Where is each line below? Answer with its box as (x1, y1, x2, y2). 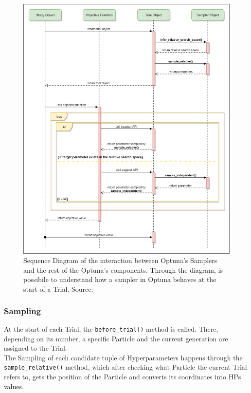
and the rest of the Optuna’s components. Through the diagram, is (23, 264, 223, 275)
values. (4, 381, 24, 391)
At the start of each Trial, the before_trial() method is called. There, (4, 323, 218, 334)
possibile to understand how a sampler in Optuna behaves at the (23, 274, 216, 284)
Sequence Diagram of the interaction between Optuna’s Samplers (23, 255, 217, 265)
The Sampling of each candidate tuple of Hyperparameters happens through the (4, 352, 243, 362)
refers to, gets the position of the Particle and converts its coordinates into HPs (4, 371, 241, 381)
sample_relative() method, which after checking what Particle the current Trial (4, 362, 247, 372)
